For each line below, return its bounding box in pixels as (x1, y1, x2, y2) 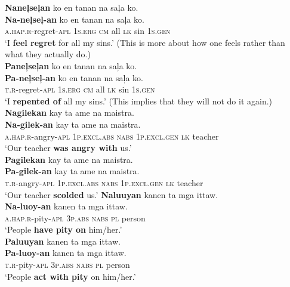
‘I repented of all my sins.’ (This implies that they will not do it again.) (5, 94, 273, 107)
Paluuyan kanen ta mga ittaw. (5, 234, 121, 247)
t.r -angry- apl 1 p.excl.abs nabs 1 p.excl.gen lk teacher (5, 176, 203, 189)
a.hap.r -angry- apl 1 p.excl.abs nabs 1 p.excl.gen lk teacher (5, 129, 219, 142)
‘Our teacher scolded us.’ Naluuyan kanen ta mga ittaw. (5, 188, 218, 200)
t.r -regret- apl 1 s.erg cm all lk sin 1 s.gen (5, 83, 155, 95)
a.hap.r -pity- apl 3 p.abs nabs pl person (5, 211, 146, 224)
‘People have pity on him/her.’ (5, 223, 122, 236)
